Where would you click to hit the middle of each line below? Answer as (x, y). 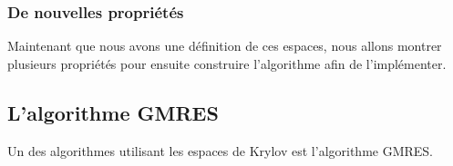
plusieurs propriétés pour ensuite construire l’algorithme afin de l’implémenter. (227, 63)
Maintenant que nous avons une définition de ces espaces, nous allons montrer (225, 46)
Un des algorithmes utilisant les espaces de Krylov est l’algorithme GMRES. (221, 150)
